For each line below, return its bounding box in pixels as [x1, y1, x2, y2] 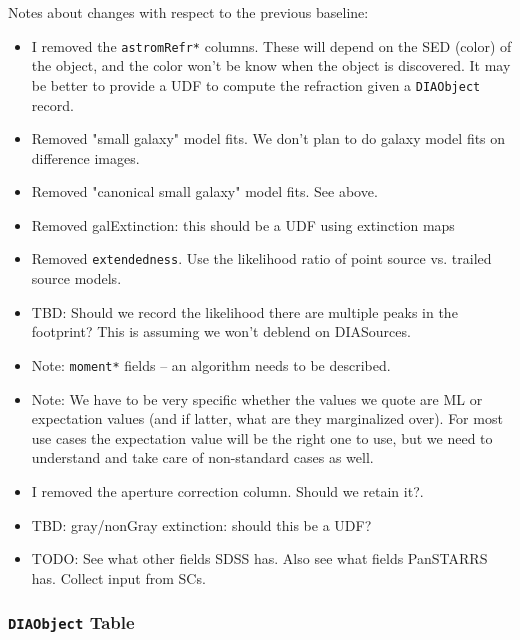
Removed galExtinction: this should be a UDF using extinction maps [31, 214, 455, 235]
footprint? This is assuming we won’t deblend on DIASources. [31, 321, 411, 342]
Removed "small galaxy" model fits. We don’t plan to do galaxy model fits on [31, 128, 506, 149]
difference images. [31, 147, 140, 168]
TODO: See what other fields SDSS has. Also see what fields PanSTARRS [31, 548, 488, 569]
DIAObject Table [8, 610, 135, 635]
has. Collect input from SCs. [31, 567, 206, 588]
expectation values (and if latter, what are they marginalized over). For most [31, 408, 503, 429]
